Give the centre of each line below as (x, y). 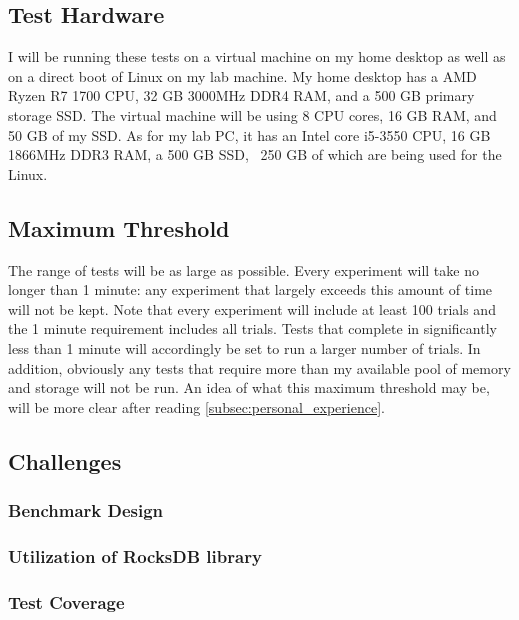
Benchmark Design (86, 510)
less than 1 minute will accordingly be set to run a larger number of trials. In (244, 347)
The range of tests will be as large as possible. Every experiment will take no (243, 269)
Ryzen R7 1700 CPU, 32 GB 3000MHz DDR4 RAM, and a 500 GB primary (241, 95)
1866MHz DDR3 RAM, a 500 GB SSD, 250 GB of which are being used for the (255, 154)
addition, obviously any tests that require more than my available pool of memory (259, 367)
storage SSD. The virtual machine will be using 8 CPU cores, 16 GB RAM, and (252, 114)
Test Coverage (66, 601)
